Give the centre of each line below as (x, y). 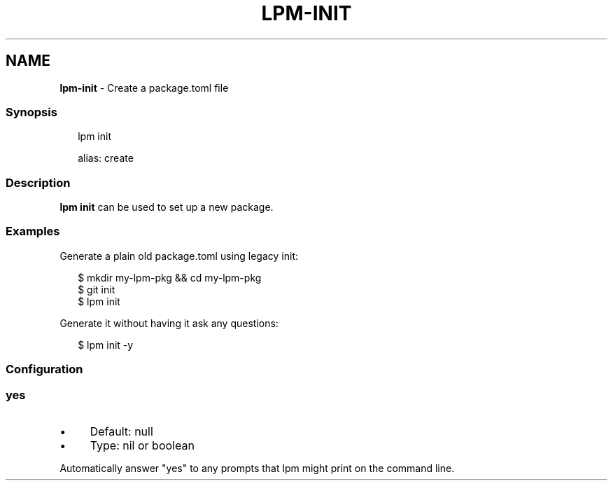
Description (38, 182)
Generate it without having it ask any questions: (169, 323)
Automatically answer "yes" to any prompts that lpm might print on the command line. (257, 468)
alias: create (106, 158)
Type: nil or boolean (142, 445)
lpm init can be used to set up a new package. (167, 207)
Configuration (44, 369)
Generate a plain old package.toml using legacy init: (179, 256)
